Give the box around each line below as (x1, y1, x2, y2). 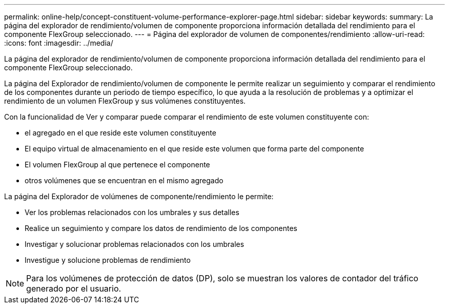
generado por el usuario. (26, 283, 121, 294)
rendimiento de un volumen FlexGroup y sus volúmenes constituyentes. (4, 97, 246, 105)
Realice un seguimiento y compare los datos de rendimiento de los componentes (25, 224, 297, 233)
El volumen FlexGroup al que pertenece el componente (25, 160, 210, 169)
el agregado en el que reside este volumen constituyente (25, 128, 216, 137)
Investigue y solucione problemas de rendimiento (25, 256, 191, 264)
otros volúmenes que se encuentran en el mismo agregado (25, 176, 223, 185)
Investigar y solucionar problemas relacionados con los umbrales (25, 240, 244, 248)
